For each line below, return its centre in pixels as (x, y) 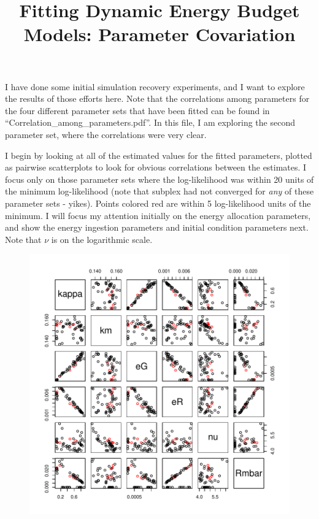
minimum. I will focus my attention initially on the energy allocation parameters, (158, 215)
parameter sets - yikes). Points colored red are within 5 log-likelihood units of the (158, 203)
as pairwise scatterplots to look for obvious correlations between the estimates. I (156, 167)
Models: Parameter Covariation (159, 34)
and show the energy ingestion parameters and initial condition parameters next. (157, 227)
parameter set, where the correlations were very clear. (106, 134)
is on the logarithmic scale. (102, 239)
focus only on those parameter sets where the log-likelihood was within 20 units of (159, 179)
